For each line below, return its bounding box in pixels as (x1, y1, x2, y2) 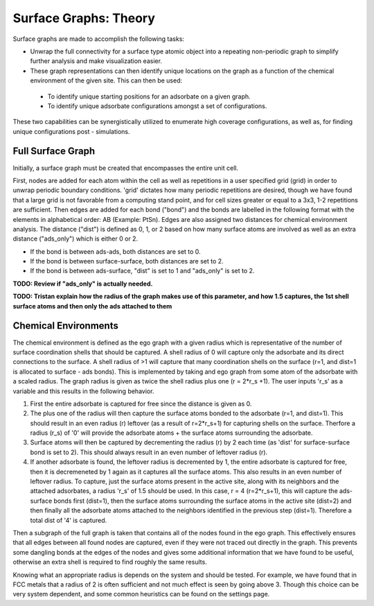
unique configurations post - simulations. (12, 127, 130, 135)
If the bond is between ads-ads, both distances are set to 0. (30, 247, 201, 256)
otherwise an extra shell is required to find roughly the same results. (12, 558, 207, 566)
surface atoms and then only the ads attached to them (12, 302, 172, 310)
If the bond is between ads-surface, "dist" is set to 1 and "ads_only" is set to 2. (30, 267, 255, 275)
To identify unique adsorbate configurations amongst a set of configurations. (47, 101, 267, 110)
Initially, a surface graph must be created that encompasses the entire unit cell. (12, 164, 239, 172)
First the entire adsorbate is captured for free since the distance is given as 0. (30, 399, 252, 408)
